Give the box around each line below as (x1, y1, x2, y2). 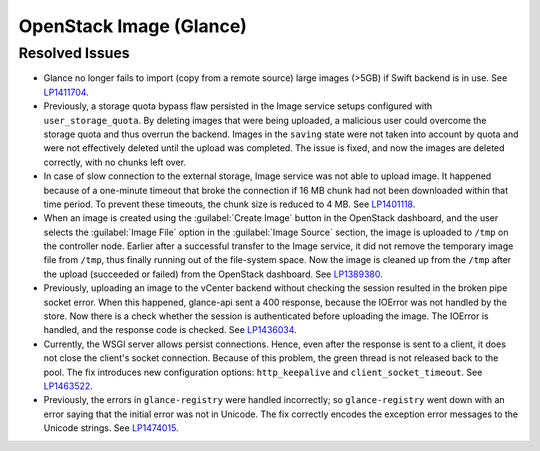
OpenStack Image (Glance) (18, 15, 247, 37)
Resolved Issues (18, 44, 130, 62)
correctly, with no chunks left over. (43, 156, 187, 168)
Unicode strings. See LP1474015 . (43, 422, 179, 434)
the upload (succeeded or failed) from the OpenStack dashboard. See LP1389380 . (43, 268, 384, 280)
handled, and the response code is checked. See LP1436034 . (43, 324, 297, 336)
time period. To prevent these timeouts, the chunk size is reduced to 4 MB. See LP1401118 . (43, 198, 416, 210)
